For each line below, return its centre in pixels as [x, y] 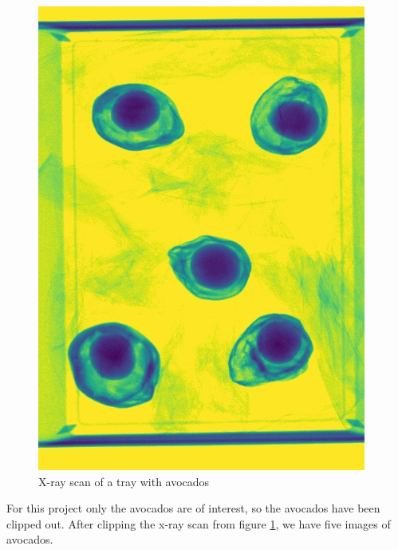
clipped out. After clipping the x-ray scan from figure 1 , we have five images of [199, 523]
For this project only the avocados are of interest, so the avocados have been [193, 508]
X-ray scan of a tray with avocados [124, 481]
